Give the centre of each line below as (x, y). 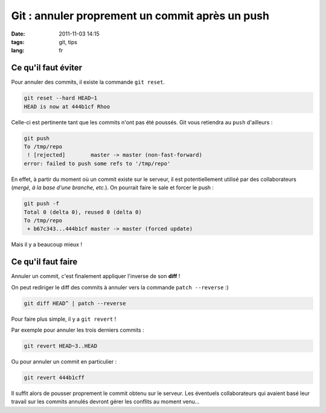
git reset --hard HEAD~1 (61, 98)
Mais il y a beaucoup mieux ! (47, 245)
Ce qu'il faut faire (44, 262)
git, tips (68, 42)
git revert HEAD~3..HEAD (61, 346)
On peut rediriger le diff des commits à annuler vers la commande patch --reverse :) (120, 287)
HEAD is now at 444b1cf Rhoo (67, 106)
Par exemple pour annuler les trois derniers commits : (78, 330)
